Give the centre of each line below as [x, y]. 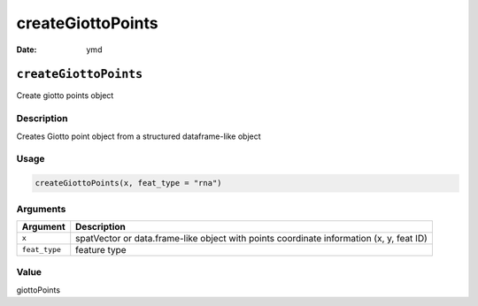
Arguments [41, 209]
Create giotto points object [65, 96]
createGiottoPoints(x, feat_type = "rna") [128, 183]
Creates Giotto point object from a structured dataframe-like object [139, 136]
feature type [101, 249]
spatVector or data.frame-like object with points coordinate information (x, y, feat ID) [252, 238]
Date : [27, 50]
